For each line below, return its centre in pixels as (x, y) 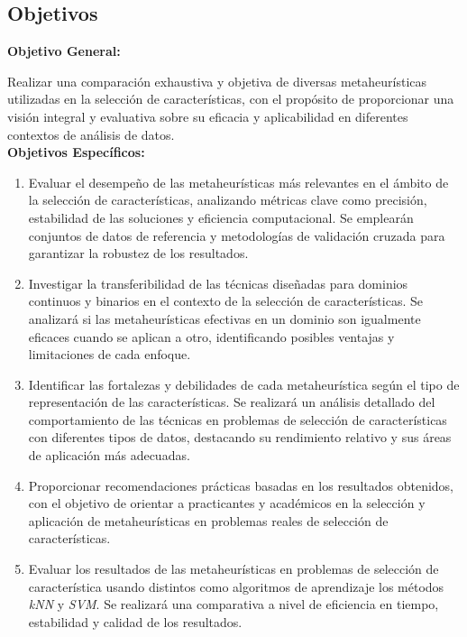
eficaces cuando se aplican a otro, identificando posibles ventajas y (211, 336)
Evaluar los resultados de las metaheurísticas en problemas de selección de (233, 569)
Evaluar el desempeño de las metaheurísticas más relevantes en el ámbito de (238, 182)
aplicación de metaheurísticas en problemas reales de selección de (208, 520)
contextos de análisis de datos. (91, 134)
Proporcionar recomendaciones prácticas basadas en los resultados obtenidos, (241, 485)
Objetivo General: (64, 51)
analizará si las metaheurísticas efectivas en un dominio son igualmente (224, 318)
